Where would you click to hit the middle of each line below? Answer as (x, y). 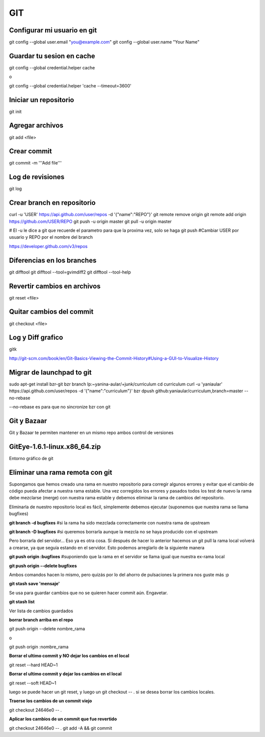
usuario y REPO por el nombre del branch (51, 237)
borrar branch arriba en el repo (41, 620)
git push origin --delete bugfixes (43, 566)
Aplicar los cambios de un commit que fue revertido (63, 719)
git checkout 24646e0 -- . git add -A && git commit (61, 728)
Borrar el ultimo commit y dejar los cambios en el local (66, 674)
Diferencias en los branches (53, 260)
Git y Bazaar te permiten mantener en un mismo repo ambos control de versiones (91, 433)
